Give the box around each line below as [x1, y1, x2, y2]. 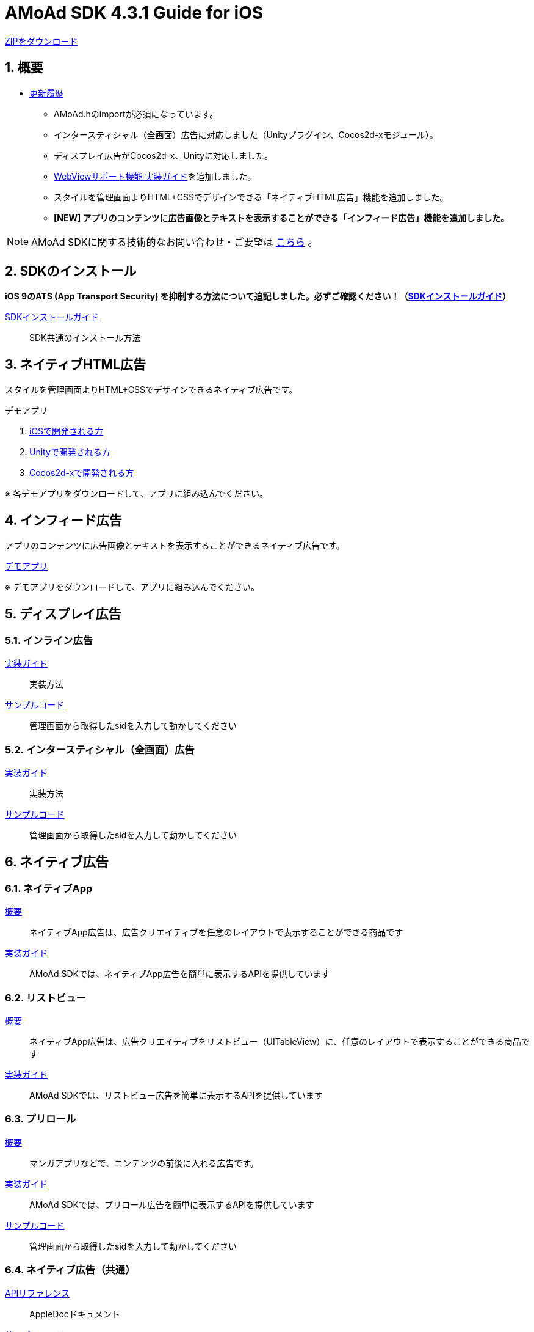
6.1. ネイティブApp [5, 882, 93, 895]
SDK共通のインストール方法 [29, 332, 141, 343]
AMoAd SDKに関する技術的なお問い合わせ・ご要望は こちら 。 [31, 235, 318, 248]
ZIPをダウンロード [5, 35, 78, 46]
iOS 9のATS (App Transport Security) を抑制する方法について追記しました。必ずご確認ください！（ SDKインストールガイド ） [5, 291, 511, 302]
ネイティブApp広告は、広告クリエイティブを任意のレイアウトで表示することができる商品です [29, 927, 403, 938]
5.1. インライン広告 [5, 634, 93, 646]
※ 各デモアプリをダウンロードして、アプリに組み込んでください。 [5, 488, 269, 499]
